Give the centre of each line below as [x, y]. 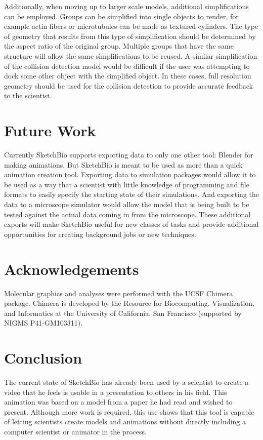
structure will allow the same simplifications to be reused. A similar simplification [131, 55]
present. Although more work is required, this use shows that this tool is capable [129, 411]
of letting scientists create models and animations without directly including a [125, 422]
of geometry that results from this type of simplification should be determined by [130, 36]
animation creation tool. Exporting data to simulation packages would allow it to [130, 174]
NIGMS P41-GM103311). [43, 323]
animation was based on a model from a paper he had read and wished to [118, 402]
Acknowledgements [72, 269]
